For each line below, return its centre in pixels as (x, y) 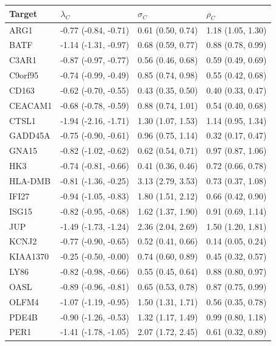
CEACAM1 (31, 105)
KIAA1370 (29, 256)
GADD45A (30, 135)
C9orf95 (24, 75)
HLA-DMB (30, 180)
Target (23, 14)
